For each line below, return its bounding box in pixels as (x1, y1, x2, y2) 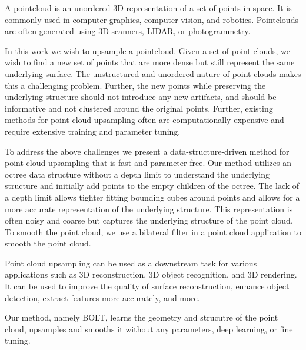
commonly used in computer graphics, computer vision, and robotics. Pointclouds (5, 13, 298, 25)
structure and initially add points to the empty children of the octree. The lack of (5, 179, 300, 192)
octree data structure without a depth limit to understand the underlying (5, 168, 270, 180)
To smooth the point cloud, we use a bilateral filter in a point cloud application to (5, 225, 301, 238)
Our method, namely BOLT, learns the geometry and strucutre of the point (5, 311, 278, 324)
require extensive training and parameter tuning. (5, 125, 181, 137)
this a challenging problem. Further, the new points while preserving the (5, 79, 266, 91)
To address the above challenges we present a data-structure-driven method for (5, 145, 290, 157)
